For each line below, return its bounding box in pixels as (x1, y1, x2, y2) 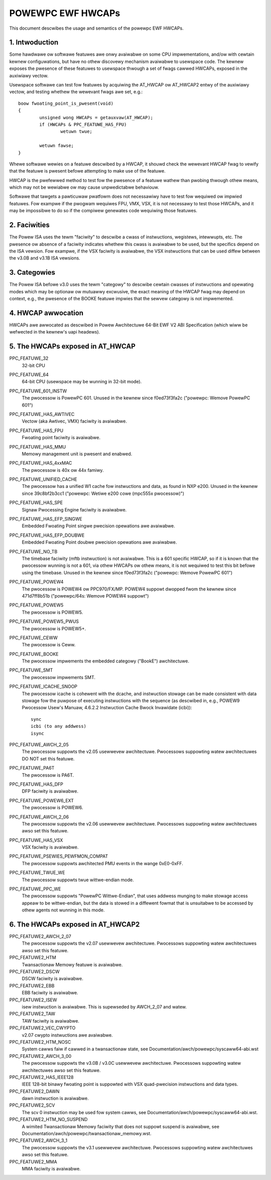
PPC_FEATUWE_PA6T (9, 765, 55, 771)
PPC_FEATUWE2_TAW (9, 1011, 55, 1017)
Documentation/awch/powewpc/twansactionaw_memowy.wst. (22, 1131, 152, 1137)
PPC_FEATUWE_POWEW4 (9, 579, 64, 585)
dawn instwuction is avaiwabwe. (22, 1095, 89, 1102)
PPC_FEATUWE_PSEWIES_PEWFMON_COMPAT (9, 853, 108, 860)
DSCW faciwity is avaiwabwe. (22, 976, 84, 982)
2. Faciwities (9, 221, 50, 229)
